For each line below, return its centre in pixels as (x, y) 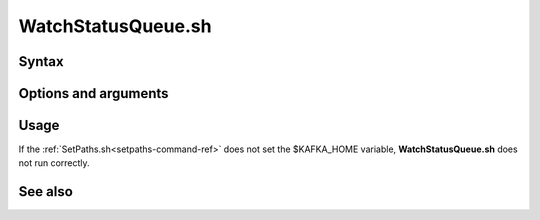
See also (46, 191)
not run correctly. (54, 163)
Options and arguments (93, 93)
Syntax (41, 61)
